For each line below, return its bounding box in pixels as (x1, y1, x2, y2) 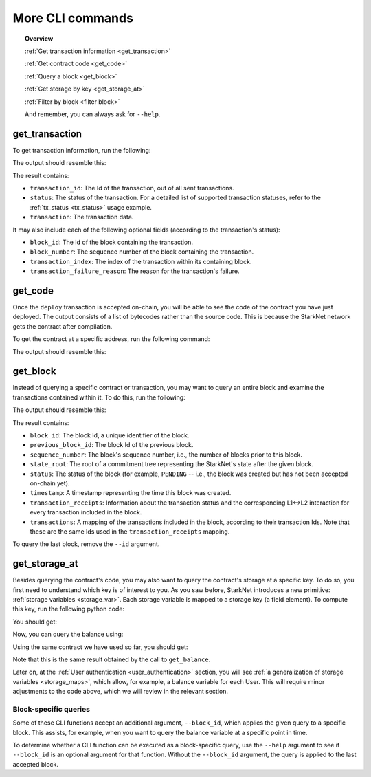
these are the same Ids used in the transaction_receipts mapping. (30, 527, 230, 536)
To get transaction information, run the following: (12, 146, 151, 154)
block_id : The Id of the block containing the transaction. (30, 238, 194, 246)
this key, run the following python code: (12, 605, 125, 613)
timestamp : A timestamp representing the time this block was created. (30, 489, 232, 497)
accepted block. (12, 760, 58, 768)
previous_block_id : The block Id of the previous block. (30, 441, 194, 449)
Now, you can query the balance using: (12, 630, 124, 639)
